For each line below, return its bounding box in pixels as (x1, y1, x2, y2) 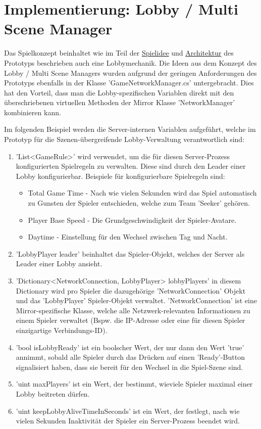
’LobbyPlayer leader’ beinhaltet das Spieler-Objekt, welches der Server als (16, 248, 245, 259)
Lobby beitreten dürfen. (16, 388, 90, 399)
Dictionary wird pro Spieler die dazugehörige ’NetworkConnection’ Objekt (16, 285, 246, 296)
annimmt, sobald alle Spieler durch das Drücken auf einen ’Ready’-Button (16, 352, 245, 362)
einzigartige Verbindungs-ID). (16, 324, 108, 335)
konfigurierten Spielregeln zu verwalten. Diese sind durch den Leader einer (16, 161, 246, 171)
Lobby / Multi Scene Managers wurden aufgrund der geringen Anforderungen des (4, 67, 257, 78)
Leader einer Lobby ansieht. (16, 258, 102, 269)
